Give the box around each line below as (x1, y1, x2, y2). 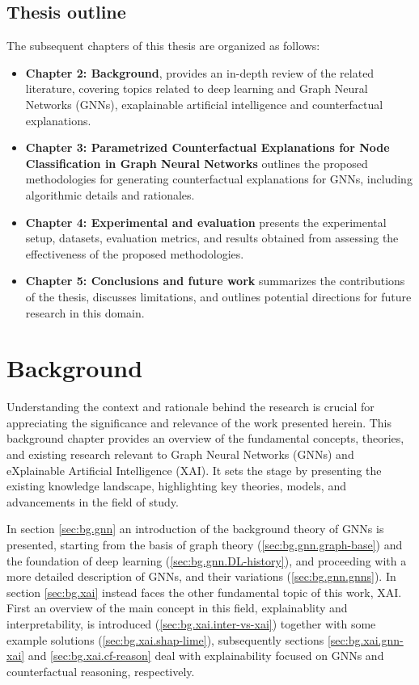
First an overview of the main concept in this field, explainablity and (6, 599, 348, 616)
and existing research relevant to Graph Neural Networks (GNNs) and (6, 446, 354, 463)
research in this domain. (25, 304, 145, 321)
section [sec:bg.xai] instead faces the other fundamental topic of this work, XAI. (6, 583, 402, 600)
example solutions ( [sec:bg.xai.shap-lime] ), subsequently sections (6, 631, 324, 648)
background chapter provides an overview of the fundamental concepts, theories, (6, 430, 404, 447)
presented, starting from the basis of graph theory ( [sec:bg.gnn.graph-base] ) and (6, 536, 403, 553)
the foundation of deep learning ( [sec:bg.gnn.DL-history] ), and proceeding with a (6, 552, 407, 569)
